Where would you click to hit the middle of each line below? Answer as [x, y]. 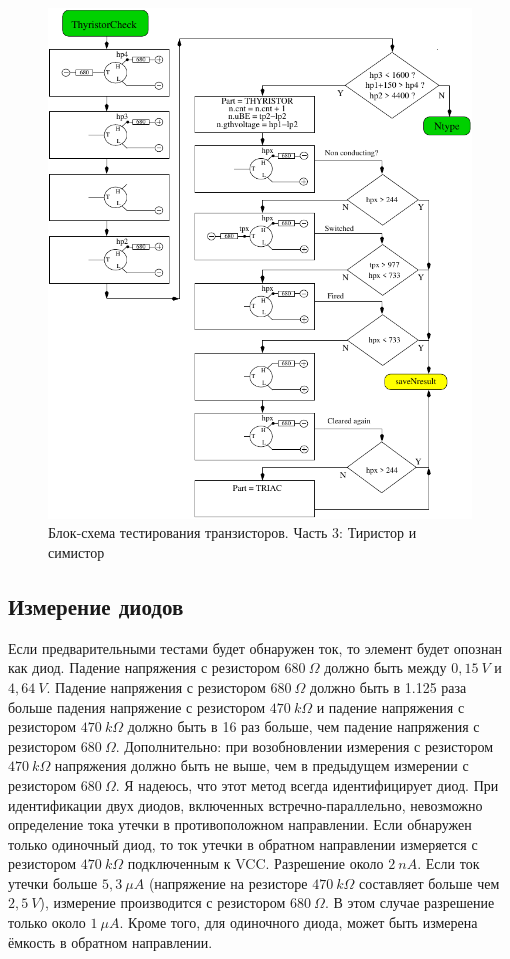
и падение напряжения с [390, 706]
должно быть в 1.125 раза [388, 686]
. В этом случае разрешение [409, 902]
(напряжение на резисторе [228, 882]
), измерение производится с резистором [162, 902]
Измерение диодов [96, 605]
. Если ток [448, 863]
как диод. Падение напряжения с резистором [144, 667]
